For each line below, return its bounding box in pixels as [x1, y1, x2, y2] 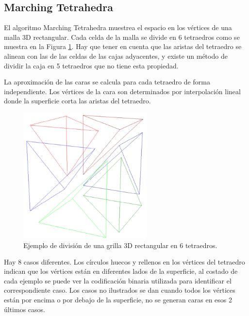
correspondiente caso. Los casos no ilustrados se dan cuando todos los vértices [4, 285, 235, 295]
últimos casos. [4, 304, 45, 314]
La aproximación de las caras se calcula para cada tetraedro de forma [4, 77, 210, 87]
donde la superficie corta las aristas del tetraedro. [4, 96, 151, 106]
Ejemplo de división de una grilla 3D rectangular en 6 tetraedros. [23, 240, 217, 250]
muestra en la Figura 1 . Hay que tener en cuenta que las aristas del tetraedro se [4, 41, 242, 51]
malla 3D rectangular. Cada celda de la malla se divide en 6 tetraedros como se [4, 32, 240, 42]
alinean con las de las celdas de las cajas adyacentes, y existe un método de [4, 50, 228, 61]
